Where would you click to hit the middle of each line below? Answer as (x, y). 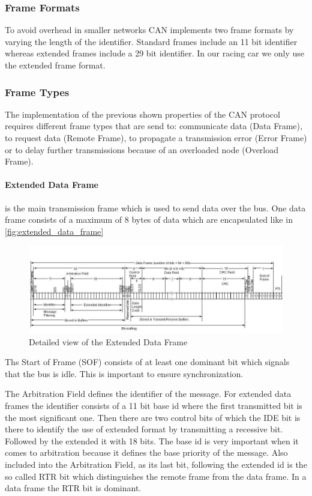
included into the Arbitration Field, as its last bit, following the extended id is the (156, 464)
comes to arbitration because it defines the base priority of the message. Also (146, 452)
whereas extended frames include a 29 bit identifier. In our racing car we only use (154, 53)
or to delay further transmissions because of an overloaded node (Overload (142, 149)
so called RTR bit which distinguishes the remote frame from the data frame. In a (156, 476)
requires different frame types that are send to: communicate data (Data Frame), (154, 126)
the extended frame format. (55, 65)
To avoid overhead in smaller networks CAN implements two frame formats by (149, 30)
